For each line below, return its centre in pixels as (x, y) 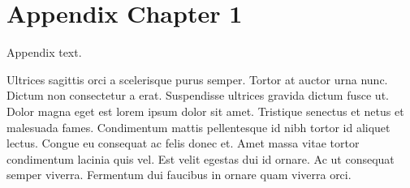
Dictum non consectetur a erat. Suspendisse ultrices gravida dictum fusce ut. (198, 95)
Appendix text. (44, 52)
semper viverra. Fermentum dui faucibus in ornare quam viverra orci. (179, 175)
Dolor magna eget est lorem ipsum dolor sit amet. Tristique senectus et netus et (205, 111)
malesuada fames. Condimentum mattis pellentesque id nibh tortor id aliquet (199, 127)
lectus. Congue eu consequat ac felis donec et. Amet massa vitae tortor (183, 143)
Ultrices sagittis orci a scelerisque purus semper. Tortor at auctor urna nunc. (197, 79)
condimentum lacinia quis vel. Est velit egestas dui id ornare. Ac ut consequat (201, 158)
